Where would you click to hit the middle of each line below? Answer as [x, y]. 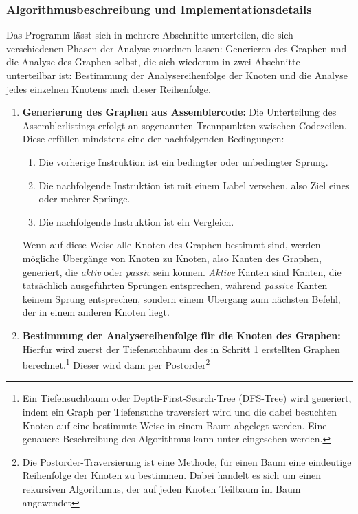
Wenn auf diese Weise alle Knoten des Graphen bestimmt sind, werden [171, 245]
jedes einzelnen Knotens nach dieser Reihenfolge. [109, 88]
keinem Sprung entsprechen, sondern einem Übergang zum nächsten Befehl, [181, 298]
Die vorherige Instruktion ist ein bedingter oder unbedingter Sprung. [183, 161]
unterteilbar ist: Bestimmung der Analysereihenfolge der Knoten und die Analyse [177, 75]
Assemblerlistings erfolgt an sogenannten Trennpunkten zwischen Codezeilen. [184, 125]
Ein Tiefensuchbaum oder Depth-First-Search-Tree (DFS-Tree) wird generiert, [187, 398]
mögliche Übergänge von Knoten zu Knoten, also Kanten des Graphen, [172, 258]
